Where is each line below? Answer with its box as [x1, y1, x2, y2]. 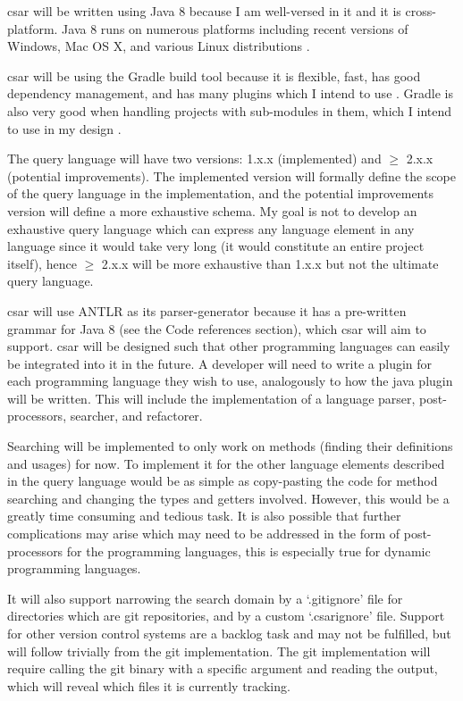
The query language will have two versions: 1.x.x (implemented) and [7, 149, 382, 168]
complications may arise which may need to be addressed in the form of [7, 524, 400, 543]
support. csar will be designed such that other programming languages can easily [7, 337, 450, 355]
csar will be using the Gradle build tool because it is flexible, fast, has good [7, 66, 421, 85]
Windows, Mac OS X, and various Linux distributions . [7, 37, 310, 55]
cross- [405, 2, 436, 20]
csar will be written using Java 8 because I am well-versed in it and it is [7, 2, 401, 20]
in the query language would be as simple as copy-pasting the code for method [7, 472, 438, 490]
